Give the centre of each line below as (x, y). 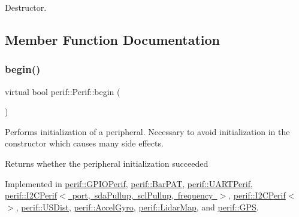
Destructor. (26, 7)
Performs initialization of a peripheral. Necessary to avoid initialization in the (147, 131)
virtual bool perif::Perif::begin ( (63, 91)
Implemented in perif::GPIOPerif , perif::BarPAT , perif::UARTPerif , (129, 183)
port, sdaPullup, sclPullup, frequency (143, 195)
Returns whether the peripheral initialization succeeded (107, 163)
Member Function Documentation (113, 39)
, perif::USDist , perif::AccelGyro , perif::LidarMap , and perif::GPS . (137, 207)
